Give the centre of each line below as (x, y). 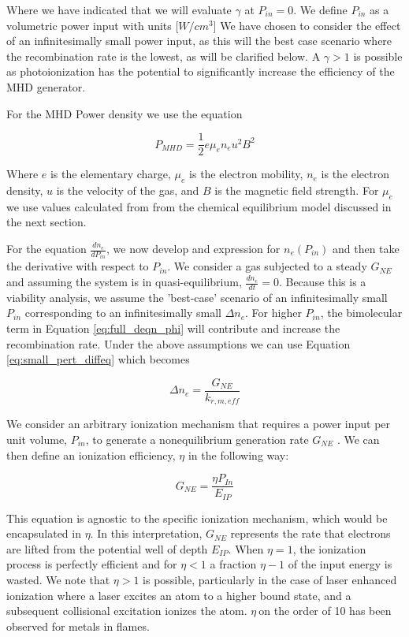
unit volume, (37, 439)
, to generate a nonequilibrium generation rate (197, 439)
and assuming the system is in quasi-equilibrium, (124, 282)
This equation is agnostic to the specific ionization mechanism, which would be (197, 518)
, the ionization (329, 548)
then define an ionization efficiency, (91, 454)
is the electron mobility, (246, 174)
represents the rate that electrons (310, 533)
